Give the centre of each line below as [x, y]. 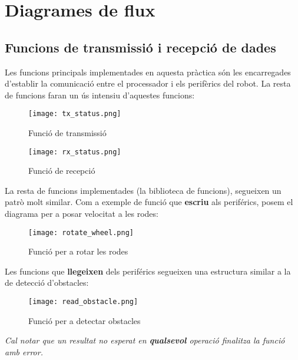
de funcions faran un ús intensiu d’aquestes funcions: [100, 95]
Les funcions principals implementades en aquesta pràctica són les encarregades [148, 72]
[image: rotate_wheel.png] [81, 232]
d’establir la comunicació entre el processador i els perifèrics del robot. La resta [148, 83]
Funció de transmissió [67, 133]
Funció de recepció [62, 171]
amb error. [24, 351]
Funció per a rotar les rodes [78, 251]
